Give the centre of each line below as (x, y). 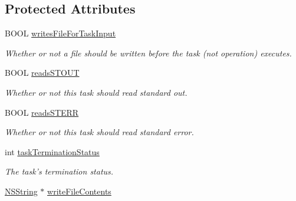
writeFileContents (79, 191)
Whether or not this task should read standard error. (99, 132)
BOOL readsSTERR (42, 112)
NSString (21, 191)
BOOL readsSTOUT (42, 73)
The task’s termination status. (59, 171)
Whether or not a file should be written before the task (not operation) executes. (148, 53)
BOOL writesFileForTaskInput (60, 33)
